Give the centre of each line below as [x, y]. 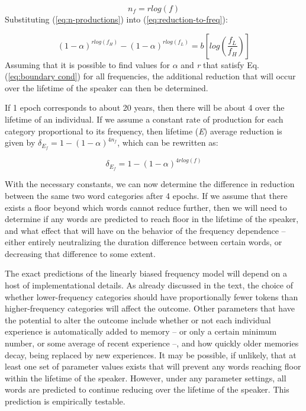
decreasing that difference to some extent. [80, 253]
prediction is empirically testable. [65, 401]
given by [20, 142]
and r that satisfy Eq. [220, 64]
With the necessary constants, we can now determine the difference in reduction [150, 184]
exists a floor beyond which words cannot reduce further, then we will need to [146, 207]
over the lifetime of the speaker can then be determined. [107, 87]
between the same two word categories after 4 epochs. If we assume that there [146, 195]
